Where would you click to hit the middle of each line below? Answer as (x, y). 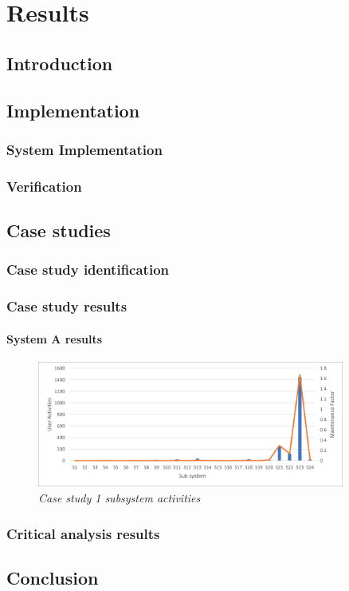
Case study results (67, 306)
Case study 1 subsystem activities (120, 497)
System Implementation (84, 149)
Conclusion (53, 577)
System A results (55, 338)
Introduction (60, 63)
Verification (44, 186)
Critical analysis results (83, 533)
